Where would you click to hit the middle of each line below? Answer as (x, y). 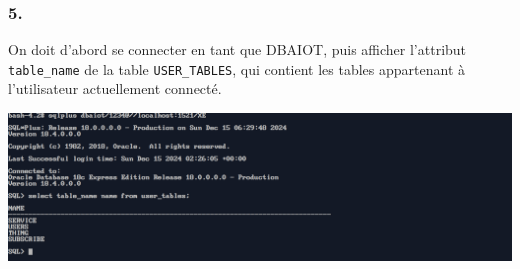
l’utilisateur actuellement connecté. (115, 88)
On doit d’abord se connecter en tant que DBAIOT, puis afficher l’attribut (237, 49)
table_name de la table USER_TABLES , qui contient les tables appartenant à (236, 68)
